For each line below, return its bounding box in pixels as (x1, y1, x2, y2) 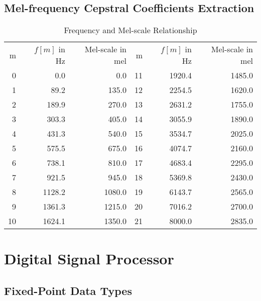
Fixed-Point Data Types (4, 282, 132, 298)
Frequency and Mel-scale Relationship (64, 24, 197, 36)
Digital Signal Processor (4, 248, 174, 269)
